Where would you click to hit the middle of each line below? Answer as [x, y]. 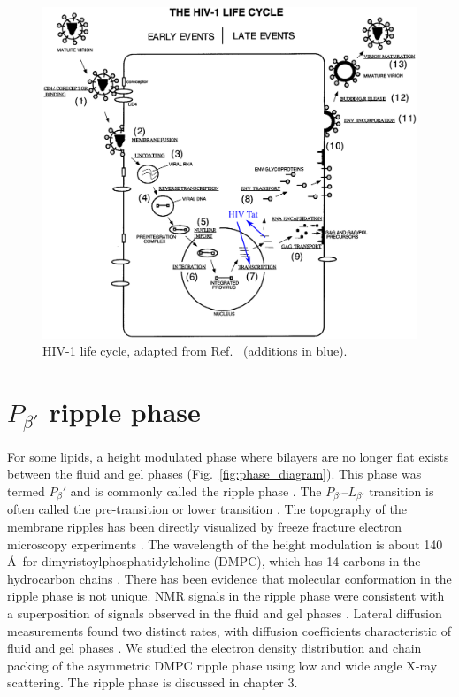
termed [26, 490]
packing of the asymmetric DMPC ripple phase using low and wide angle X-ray [222, 665]
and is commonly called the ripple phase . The [196, 490]
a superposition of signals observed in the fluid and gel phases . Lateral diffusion [225, 613]
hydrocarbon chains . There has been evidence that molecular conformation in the [229, 578]
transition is [402, 490]
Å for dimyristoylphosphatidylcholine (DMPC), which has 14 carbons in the [214, 561]
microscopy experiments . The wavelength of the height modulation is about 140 [225, 544]
